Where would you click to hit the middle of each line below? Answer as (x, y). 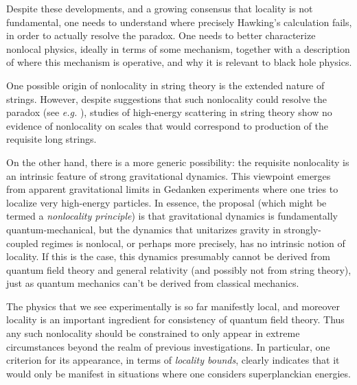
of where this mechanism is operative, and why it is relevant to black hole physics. (179, 62)
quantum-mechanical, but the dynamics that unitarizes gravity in (144, 229)
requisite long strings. (51, 139)
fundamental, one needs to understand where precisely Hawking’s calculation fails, (179, 22)
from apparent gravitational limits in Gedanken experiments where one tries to (172, 189)
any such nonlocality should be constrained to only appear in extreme (153, 333)
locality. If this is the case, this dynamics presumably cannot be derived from (168, 256)
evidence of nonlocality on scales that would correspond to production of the (167, 125)
